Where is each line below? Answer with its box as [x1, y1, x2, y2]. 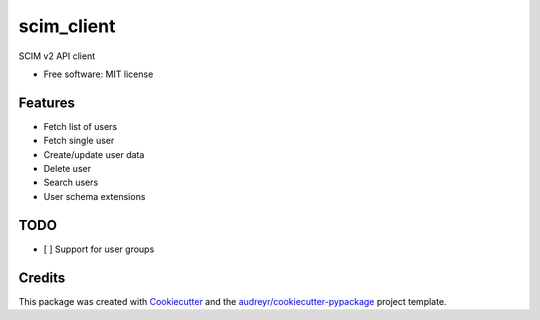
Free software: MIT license [43, 68, 154, 80]
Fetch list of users [43, 120, 118, 132]
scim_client [18, 15, 116, 37]
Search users [43, 176, 99, 189]
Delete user [43, 163, 92, 175]
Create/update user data [43, 148, 145, 160]
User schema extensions [43, 190, 146, 202]
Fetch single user [43, 135, 115, 147]
